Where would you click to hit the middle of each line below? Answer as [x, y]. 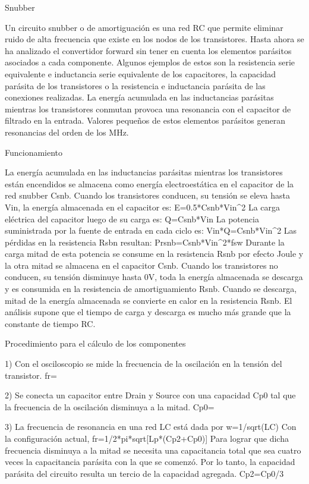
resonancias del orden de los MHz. [67, 132]
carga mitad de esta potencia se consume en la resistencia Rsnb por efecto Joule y [154, 254]
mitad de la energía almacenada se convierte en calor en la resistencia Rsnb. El [149, 300]
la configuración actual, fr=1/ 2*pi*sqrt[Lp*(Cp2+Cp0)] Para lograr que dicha [147, 438]
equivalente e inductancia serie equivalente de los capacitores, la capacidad [141, 73]
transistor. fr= [31, 375]
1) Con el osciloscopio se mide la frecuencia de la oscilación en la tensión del [144, 364]
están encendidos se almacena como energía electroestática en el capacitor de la [149, 183]
